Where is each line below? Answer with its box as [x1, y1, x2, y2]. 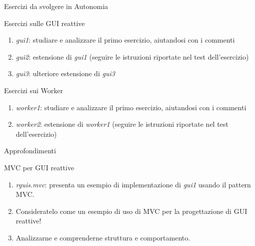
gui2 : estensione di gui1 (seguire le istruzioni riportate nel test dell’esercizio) [15, 51, 249, 62]
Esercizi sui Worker [4, 85, 63, 95]
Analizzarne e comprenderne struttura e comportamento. [15, 232, 190, 242]
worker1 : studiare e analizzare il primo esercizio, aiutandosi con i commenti [15, 102, 246, 112]
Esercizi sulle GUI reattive [4, 18, 85, 28]
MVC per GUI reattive [4, 162, 74, 172]
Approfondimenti [4, 145, 56, 156]
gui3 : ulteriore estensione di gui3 [15, 68, 115, 79]
